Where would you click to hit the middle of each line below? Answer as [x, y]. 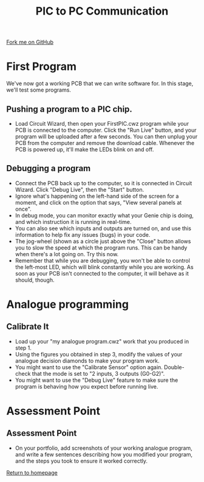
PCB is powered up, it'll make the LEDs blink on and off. [84, 149]
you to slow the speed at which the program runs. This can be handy [101, 248]
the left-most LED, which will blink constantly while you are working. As [104, 267]
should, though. [35, 280]
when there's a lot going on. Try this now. [67, 254]
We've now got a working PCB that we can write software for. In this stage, [100, 84]
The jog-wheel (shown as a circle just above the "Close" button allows [103, 241]
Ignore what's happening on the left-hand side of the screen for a [97, 196]
